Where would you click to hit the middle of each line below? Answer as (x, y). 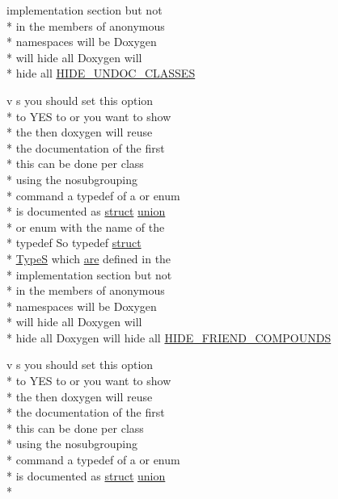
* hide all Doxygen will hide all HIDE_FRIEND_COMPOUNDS (169, 337)
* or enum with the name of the (86, 226)
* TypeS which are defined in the (89, 258)
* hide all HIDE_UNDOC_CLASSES (101, 73)
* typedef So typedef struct (74, 243)
